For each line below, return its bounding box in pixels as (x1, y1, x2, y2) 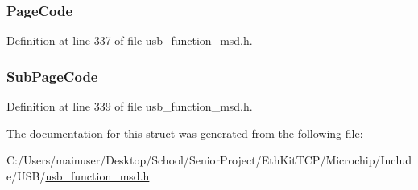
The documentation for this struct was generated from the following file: (6, 124, 363, 141)
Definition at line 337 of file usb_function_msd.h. (6, 32, 253, 49)
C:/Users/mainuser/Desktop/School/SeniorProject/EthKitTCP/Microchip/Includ (6, 152, 412, 168)
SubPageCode (6, 66, 98, 86)
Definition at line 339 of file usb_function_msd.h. (6, 98, 253, 115)
